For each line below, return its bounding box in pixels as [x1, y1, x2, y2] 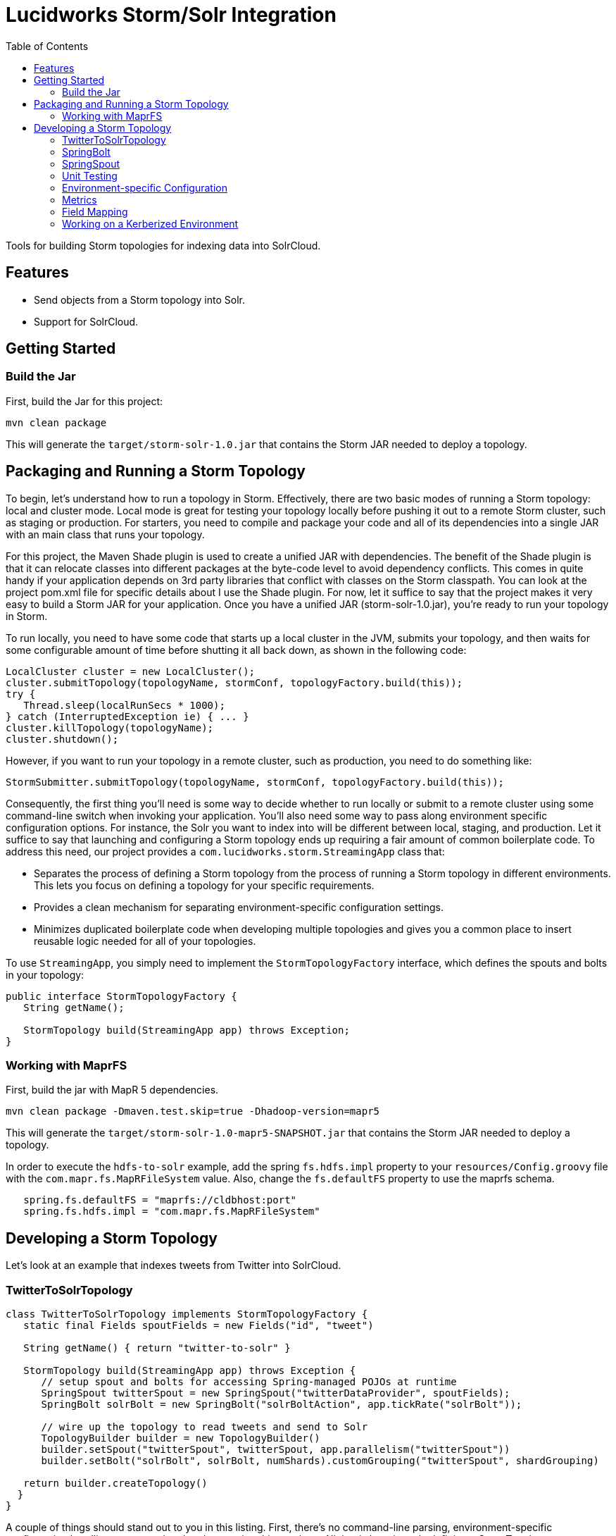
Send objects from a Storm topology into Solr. [34, 293, 245, 306]
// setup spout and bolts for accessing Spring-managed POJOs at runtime [41, 1376, 457, 1387]
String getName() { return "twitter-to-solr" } [23, 1342, 291, 1354]
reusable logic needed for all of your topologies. [34, 934, 256, 947]
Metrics [62, 193, 97, 206]
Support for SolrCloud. [34, 315, 139, 328]
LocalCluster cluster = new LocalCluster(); [6, 665, 256, 677]
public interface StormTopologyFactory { [6, 990, 237, 1002]
